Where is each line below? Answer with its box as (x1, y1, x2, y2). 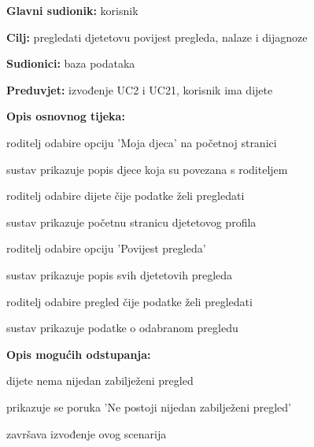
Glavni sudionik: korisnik (6, 2, 139, 18)
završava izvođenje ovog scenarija (6, 425, 167, 441)
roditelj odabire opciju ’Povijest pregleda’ (6, 240, 206, 257)
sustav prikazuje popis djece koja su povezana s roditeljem (6, 161, 288, 177)
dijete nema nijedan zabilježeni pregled (6, 372, 194, 389)
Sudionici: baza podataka (6, 55, 135, 72)
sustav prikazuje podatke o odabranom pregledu (6, 320, 238, 336)
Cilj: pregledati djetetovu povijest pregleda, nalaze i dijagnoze (6, 28, 308, 45)
